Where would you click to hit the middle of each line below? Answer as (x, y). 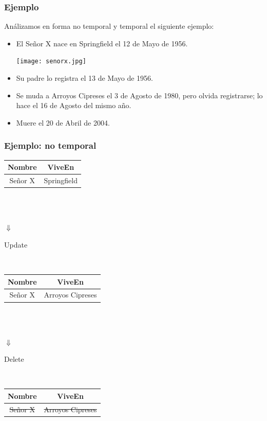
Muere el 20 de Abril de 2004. (63, 122)
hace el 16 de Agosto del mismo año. (74, 105)
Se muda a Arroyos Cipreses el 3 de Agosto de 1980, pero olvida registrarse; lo (139, 95)
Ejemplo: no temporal (50, 145)
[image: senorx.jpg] (51, 62)
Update (16, 244)
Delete (14, 359)
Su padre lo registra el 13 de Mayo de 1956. (84, 78)
